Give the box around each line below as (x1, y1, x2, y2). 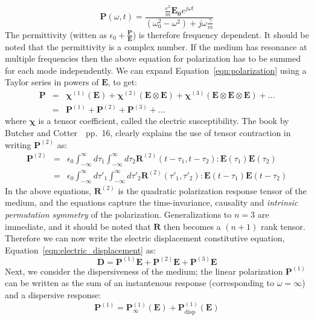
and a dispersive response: (5, 288, 101, 301)
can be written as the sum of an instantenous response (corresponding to (5, 276, 274, 289)
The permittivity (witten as (5, 28, 107, 41)
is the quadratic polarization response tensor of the (118, 184, 307, 197)
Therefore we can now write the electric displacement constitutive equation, (5, 232, 285, 244)
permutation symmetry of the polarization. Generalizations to (5, 207, 232, 220)
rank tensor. (260, 220, 306, 232)
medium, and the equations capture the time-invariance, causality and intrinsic (5, 196, 298, 209)
